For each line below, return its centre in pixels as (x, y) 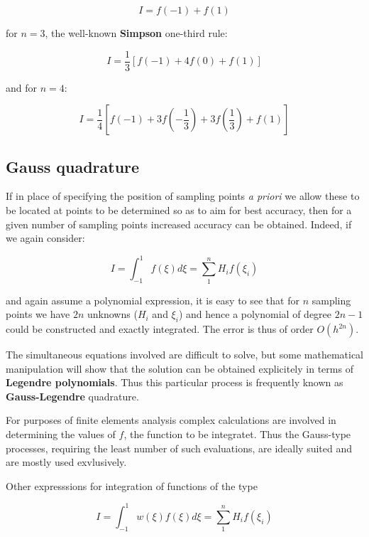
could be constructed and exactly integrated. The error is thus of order (160, 329)
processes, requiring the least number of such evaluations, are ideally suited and (179, 448)
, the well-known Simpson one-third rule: (136, 33)
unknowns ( (112, 314)
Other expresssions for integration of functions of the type (132, 485)
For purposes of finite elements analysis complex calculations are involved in (171, 420)
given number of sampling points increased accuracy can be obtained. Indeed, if (179, 224)
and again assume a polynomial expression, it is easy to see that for (153, 300)
